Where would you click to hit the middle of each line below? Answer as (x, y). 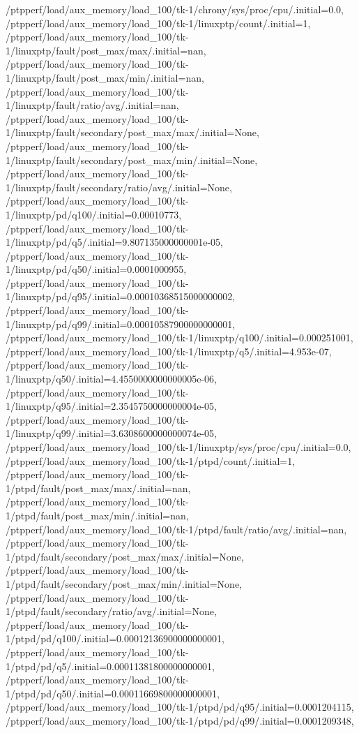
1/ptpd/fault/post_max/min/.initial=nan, (97, 515)
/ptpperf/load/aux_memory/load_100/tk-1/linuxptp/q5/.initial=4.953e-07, (169, 351)
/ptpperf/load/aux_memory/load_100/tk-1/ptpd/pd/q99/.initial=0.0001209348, (180, 720)
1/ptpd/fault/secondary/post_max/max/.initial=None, (125, 556)
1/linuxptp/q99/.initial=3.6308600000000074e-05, (112, 433)
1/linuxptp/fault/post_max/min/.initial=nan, (105, 77)
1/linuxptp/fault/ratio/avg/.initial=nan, (92, 105)
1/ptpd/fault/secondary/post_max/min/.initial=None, (124, 583)
